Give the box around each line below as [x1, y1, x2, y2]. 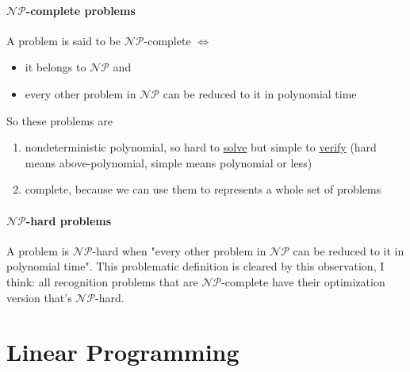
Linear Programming [6, 336, 239, 368]
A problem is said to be [6, 32, 121, 48]
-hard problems [25, 212, 112, 228]
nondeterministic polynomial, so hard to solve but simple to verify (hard [25, 139, 377, 155]
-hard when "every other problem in [92, 242, 266, 259]
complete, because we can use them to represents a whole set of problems [25, 181, 381, 198]
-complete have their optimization [221, 273, 385, 290]
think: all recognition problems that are [6, 273, 198, 290]
